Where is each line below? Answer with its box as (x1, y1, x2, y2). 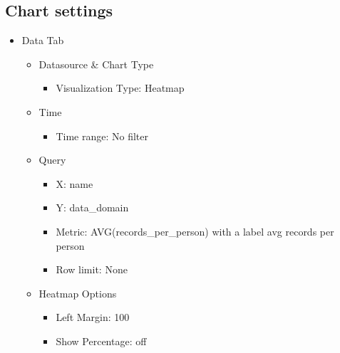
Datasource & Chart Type (38, 56, 154, 71)
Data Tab (21, 33, 64, 48)
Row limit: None (56, 262, 128, 277)
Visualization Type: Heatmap (56, 80, 185, 95)
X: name (56, 176, 93, 191)
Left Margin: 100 (56, 310, 130, 325)
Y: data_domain (56, 200, 129, 215)
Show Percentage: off (56, 333, 147, 348)
